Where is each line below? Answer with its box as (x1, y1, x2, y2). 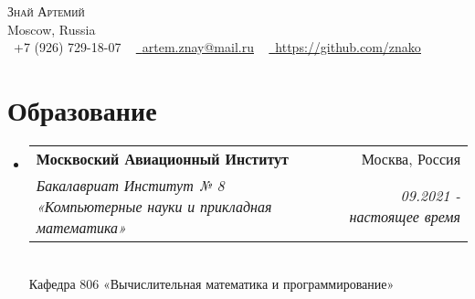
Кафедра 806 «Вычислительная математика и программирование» (28, 273, 395, 293)
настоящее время (349, 206, 460, 228)
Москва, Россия (361, 147, 460, 169)
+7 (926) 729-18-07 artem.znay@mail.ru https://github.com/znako (13, 37, 421, 57)
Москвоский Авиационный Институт (36, 147, 289, 169)
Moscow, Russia (7, 19, 96, 38)
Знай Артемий (7, 2, 85, 20)
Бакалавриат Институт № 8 (36, 174, 225, 196)
